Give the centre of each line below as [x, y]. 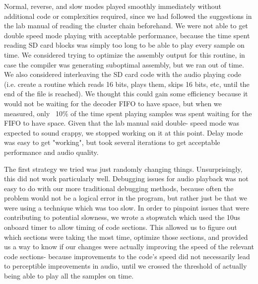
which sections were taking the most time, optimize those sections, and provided [126, 237]
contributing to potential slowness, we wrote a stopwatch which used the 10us [122, 217]
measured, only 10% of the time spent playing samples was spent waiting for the [128, 113]
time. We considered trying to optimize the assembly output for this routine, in [125, 54]
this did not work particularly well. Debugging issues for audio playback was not [126, 178]
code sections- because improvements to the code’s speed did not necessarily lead [127, 256]
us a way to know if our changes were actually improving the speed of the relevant [129, 247]
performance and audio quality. [51, 152]
